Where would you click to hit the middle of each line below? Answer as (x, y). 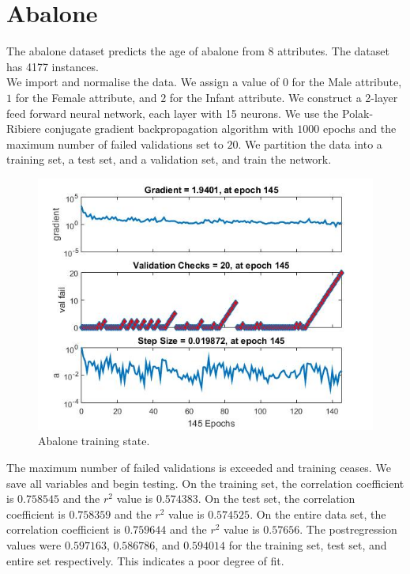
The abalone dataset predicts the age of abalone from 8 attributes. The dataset (198, 51)
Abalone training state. (94, 441)
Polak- (358, 113)
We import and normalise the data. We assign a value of (143, 82)
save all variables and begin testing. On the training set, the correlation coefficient (205, 483)
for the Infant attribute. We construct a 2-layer (284, 97)
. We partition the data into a (310, 143)
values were (34, 545)
